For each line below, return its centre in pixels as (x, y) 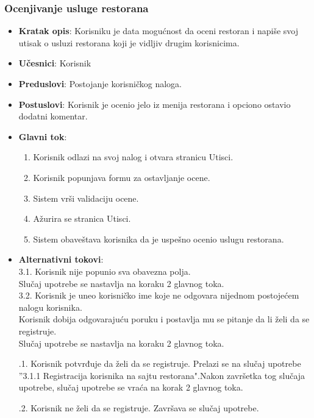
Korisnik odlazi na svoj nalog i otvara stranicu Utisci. (133, 157)
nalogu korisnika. (50, 307)
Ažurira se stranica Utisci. (82, 218)
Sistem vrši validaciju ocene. (86, 198)
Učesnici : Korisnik (55, 63)
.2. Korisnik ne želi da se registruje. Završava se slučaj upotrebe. (139, 407)
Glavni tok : (43, 136)
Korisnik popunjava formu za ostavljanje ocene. (122, 177)
